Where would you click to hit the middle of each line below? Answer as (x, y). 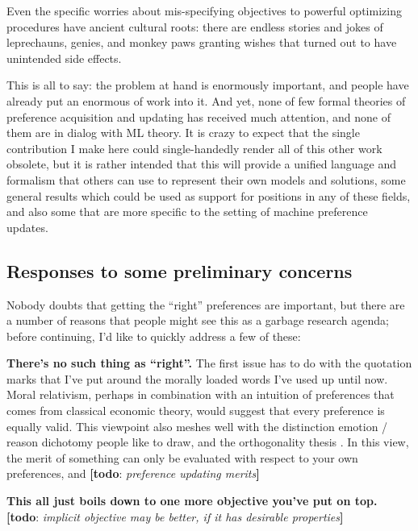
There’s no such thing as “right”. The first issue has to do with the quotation (209, 363)
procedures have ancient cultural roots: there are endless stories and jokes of (195, 26)
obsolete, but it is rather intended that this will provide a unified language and (202, 164)
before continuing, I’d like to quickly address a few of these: (154, 336)
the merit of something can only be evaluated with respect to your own (182, 457)
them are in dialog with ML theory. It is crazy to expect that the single (183, 133)
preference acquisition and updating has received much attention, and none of (199, 116)
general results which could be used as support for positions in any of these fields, (209, 195)
